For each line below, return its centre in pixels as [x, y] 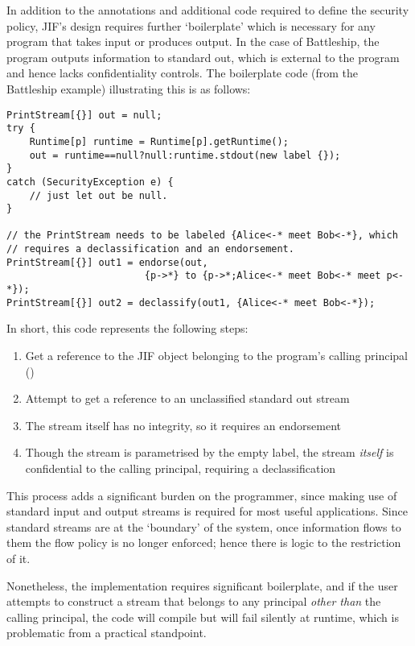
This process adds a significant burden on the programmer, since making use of [202, 495]
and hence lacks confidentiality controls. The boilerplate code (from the [182, 73]
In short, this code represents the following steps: [127, 328]
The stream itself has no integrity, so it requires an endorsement [183, 425]
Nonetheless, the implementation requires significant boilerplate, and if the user [202, 585]
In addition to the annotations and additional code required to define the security [208, 10]
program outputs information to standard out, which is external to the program [203, 57]
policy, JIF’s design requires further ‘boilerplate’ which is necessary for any [191, 25]
